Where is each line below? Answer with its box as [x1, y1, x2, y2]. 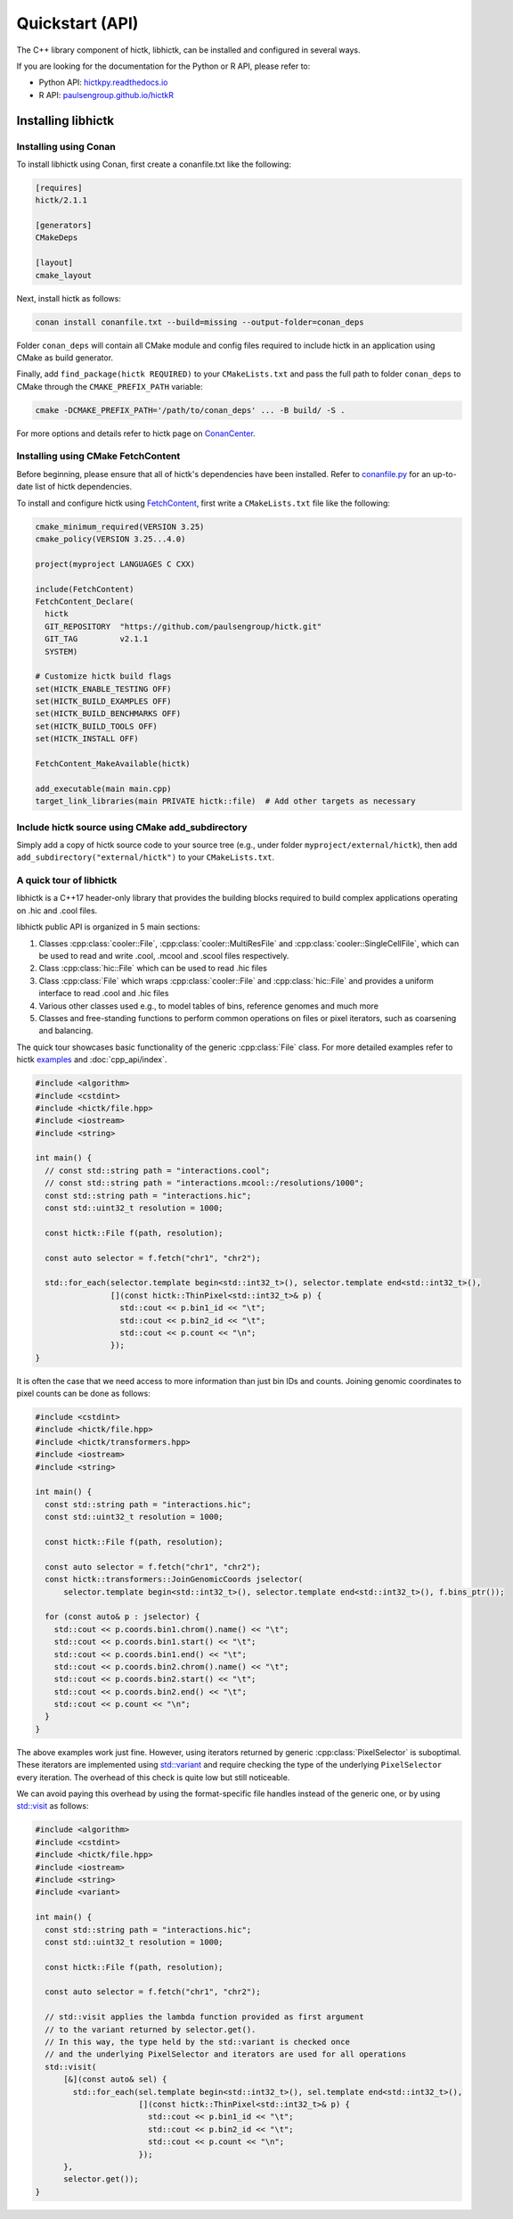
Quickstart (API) [16, 13, 139, 33]
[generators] [35, 220, 93, 231]
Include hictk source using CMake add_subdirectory [16, 821, 248, 833]
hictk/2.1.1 [35, 195, 88, 205]
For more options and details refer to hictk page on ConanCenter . [16, 428, 256, 439]
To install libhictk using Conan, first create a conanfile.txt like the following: [16, 159, 291, 169]
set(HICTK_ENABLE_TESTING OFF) [35, 683, 173, 694]
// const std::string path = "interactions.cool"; [45, 1165, 271, 1175]
